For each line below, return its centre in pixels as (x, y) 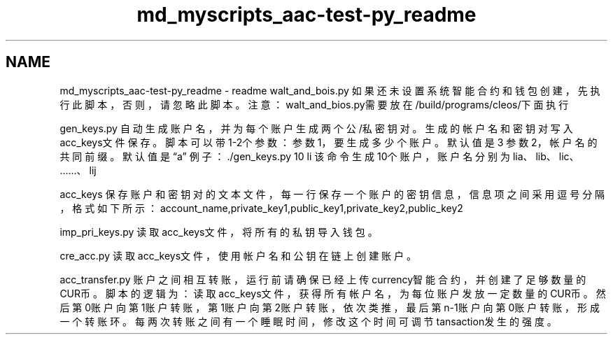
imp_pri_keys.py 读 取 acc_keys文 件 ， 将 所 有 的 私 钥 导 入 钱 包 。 (219, 232)
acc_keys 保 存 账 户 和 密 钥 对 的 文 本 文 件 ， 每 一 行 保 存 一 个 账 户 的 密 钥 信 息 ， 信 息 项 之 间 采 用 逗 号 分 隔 (332, 194)
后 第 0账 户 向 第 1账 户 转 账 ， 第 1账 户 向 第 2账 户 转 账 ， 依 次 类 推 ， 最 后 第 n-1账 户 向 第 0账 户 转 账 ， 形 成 (330, 307)
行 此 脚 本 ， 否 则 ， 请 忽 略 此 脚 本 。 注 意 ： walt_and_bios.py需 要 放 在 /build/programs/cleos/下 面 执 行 (314, 104)
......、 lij (78, 170)
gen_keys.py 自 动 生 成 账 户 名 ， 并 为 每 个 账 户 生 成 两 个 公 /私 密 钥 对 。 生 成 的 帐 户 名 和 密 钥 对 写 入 (316, 128)
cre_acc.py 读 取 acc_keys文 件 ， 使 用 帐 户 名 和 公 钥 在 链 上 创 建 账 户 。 (238, 255)
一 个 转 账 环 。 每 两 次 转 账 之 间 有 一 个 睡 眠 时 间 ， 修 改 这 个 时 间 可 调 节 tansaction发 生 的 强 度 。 (308, 321)
